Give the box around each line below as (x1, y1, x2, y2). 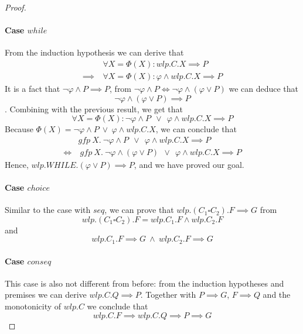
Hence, (5, 158, 29, 170)
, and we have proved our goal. (134, 158, 244, 170)
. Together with (140, 288, 196, 301)
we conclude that (87, 299, 148, 312)
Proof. (5, 1, 26, 13)
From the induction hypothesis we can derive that (5, 46, 184, 58)
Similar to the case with (5, 204, 91, 216)
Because (5, 123, 33, 135)
